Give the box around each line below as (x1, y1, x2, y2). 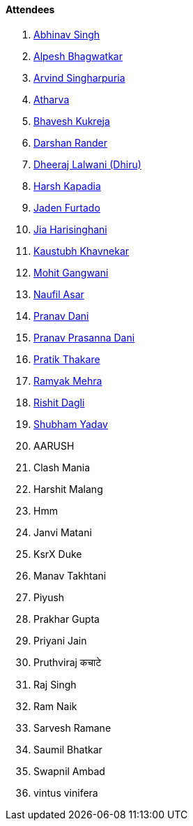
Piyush (33, 591, 65, 603)
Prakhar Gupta (33, 612, 100, 625)
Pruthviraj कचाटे (33, 656, 102, 668)
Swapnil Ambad (33, 765, 105, 777)
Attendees (6, 3, 55, 15)
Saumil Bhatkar (33, 743, 102, 755)
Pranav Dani (33, 309, 89, 322)
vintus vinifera (33, 786, 98, 799)
